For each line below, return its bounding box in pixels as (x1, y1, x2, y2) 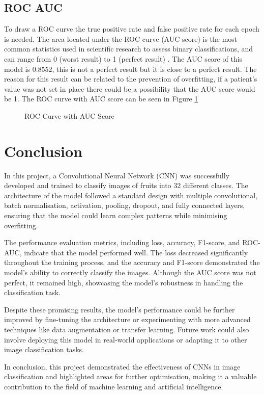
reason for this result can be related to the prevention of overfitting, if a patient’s (4, 73, 257, 84)
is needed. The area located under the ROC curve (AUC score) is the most (4, 33, 238, 44)
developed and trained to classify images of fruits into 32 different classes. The (4, 180, 248, 191)
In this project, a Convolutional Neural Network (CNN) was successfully (4, 170, 230, 180)
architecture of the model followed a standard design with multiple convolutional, (4, 190, 258, 200)
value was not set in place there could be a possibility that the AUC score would (4, 83, 255, 94)
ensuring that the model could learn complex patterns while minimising (4, 210, 227, 221)
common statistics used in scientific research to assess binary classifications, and (4, 43, 253, 54)
